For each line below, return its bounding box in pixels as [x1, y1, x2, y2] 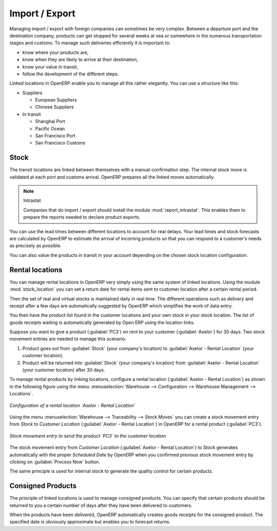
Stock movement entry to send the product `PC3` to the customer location [9, 433, 166, 439]
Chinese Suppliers [35, 104, 74, 110]
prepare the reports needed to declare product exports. [23, 214, 141, 220]
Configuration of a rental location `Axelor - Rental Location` [9, 402, 136, 409]
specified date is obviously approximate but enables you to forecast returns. [9, 519, 171, 525]
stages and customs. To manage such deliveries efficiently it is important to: [9, 40, 171, 46]
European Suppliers [35, 97, 77, 103]
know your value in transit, [22, 64, 78, 70]
